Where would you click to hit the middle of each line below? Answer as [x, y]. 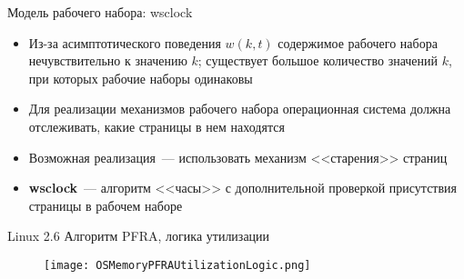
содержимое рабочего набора [358, 42]
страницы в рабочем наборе [106, 205]
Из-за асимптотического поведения [125, 42]
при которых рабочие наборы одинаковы [141, 78]
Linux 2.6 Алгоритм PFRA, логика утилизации [139, 236]
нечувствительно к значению [108, 60]
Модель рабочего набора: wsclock [100, 12]
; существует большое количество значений [318, 60]
